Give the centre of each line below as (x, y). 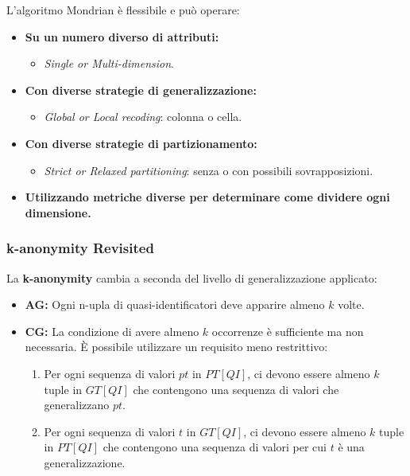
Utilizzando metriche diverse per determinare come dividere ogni (207, 197)
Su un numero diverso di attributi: (122, 36)
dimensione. (58, 212)
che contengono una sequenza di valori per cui (215, 447)
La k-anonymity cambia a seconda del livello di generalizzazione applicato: (192, 277)
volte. (351, 304)
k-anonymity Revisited (80, 248)
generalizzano (77, 405)
